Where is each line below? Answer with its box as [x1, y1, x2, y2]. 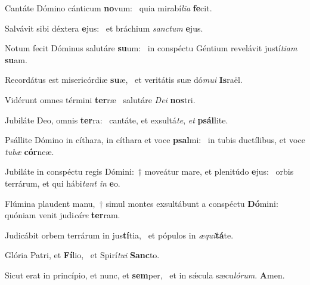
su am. [5, 53, 27, 66]
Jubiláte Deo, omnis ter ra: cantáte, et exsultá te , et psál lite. [5, 113, 228, 126]
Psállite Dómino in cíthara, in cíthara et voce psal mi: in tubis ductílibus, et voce [5, 134, 305, 146]
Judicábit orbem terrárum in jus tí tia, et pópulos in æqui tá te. [5, 228, 234, 241]
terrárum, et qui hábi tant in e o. [5, 176, 120, 189]
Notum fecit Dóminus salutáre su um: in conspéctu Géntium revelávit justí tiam [5, 42, 297, 54]
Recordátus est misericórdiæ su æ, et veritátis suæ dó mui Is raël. [5, 73, 243, 86]
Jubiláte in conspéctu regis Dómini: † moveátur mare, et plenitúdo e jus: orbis [5, 165, 294, 178]
